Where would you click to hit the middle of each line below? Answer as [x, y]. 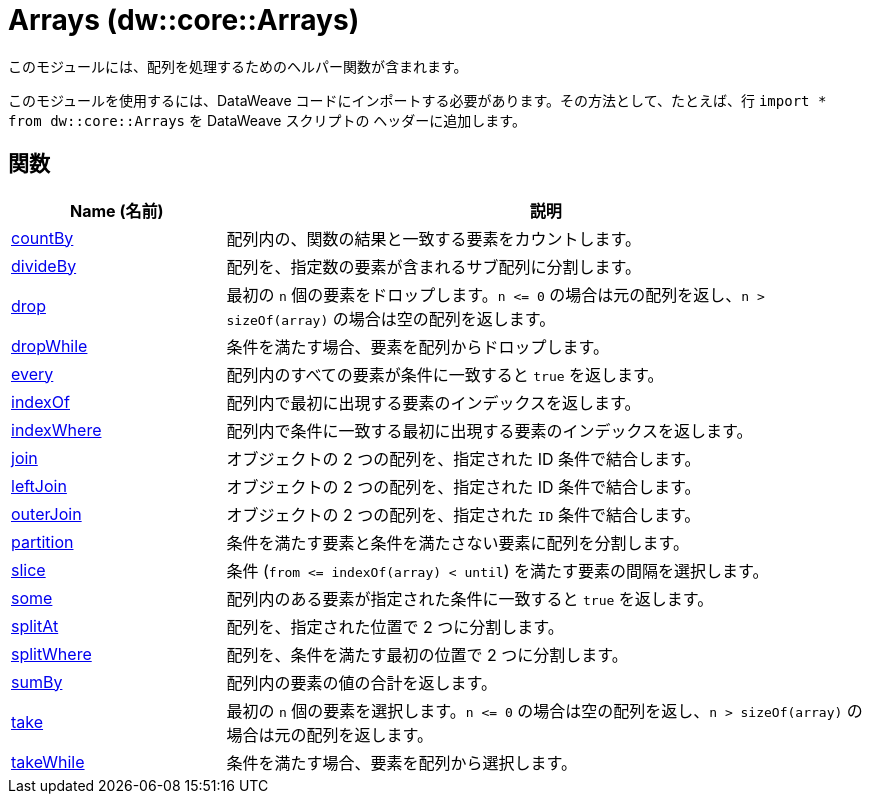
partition [42, 541]
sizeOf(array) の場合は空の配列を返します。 [391, 318]
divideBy [44, 265]
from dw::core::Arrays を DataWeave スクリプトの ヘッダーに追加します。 [267, 120]
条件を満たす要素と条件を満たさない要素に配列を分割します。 [457, 542]
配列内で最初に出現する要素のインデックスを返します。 [433, 402]
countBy [42, 237]
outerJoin [46, 513]
